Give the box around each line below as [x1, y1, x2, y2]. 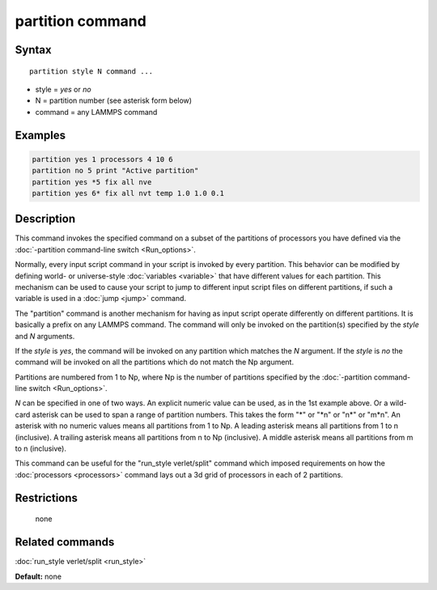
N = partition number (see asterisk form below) [35, 96, 193, 105]
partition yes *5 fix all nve [32, 177, 152, 186]
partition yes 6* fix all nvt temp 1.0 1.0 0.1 [32, 189, 224, 197]
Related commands [15, 535, 115, 550]
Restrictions [15, 490, 78, 505]
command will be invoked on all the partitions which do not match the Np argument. [15, 357, 295, 367]
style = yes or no [35, 84, 92, 94]
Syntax [15, 43, 52, 57]
